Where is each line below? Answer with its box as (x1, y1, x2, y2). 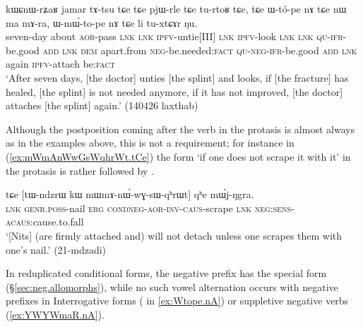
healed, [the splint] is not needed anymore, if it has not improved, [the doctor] (6, 84, 343, 99)
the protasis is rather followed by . (6, 163, 154, 178)
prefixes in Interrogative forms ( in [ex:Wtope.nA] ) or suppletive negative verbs (6, 293, 349, 308)
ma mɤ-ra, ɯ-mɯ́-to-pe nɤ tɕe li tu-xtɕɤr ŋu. (6, 15, 198, 30)
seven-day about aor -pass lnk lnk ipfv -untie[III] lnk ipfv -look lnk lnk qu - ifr (6, 29, 343, 44)
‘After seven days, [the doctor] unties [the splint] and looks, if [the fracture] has (6, 70, 349, 85)
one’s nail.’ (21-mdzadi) (6, 242, 107, 257)
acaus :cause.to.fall (6, 214, 84, 229)
